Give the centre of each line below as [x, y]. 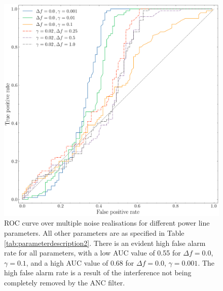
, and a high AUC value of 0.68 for [80, 262]
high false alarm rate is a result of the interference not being [98, 272]
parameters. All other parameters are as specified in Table [94, 232]
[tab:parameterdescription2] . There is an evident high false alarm [105, 243]
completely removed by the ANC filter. [65, 282]
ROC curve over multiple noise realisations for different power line [107, 223]
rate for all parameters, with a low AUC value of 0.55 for [92, 253]
